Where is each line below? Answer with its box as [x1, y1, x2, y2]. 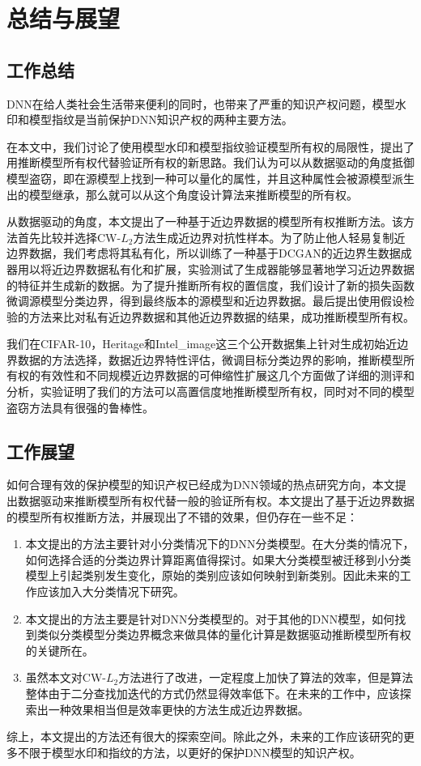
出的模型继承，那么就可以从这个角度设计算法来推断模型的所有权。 [6, 185, 358, 202]
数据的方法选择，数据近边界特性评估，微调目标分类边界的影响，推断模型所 [17, 351, 415, 368]
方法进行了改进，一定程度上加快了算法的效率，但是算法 [118, 669, 414, 686]
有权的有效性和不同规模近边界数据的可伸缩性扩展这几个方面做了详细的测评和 [6, 367, 415, 384]
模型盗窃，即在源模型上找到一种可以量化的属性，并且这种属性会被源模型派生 [6, 169, 415, 186]
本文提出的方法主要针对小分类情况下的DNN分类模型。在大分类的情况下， [25, 535, 415, 552]
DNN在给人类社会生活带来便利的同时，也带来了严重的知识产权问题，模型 [6, 95, 395, 112]
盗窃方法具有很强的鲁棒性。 [6, 398, 154, 415]
